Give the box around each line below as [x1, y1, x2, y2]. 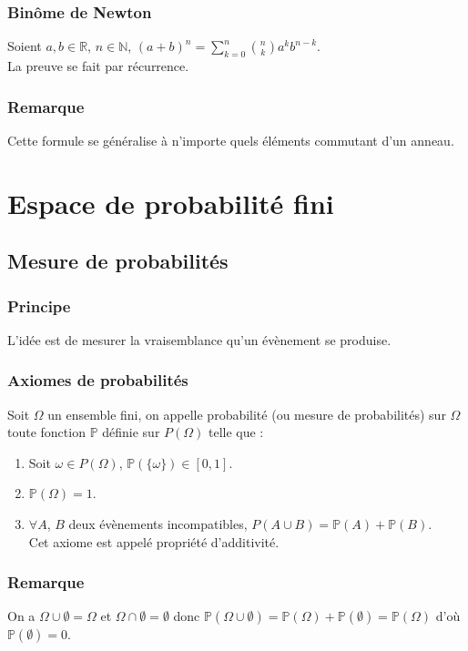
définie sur [102, 422, 160, 442]
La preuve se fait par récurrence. [7, 56, 189, 76]
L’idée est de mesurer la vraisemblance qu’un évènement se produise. [7, 330, 392, 349]
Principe [7, 294, 71, 317]
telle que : [208, 422, 264, 442]
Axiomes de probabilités [7, 369, 188, 392]
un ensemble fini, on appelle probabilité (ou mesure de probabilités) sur [47, 404, 446, 423]
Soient [7, 36, 42, 56]
